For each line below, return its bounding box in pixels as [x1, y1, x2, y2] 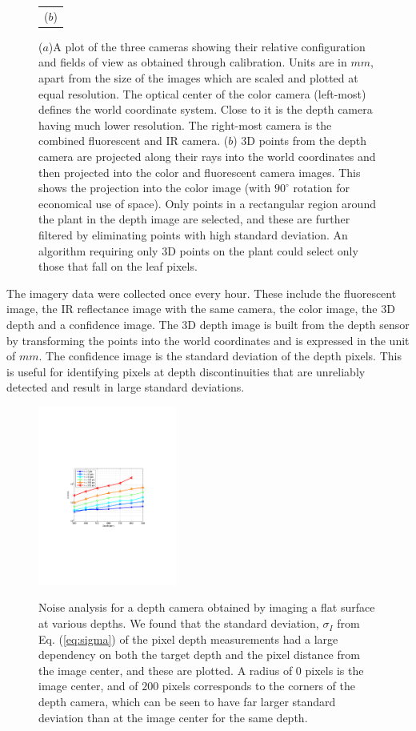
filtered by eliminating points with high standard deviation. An [38, 226, 348, 243]
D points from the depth [246, 132, 366, 149]
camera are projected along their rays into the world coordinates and [38, 148, 376, 164]
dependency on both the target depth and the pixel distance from [38, 646, 360, 663]
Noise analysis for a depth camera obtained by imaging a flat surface [38, 599, 375, 616]
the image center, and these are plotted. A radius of [38, 661, 293, 678]
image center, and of [38, 677, 138, 694]
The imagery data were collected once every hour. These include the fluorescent [6, 284, 397, 301]
